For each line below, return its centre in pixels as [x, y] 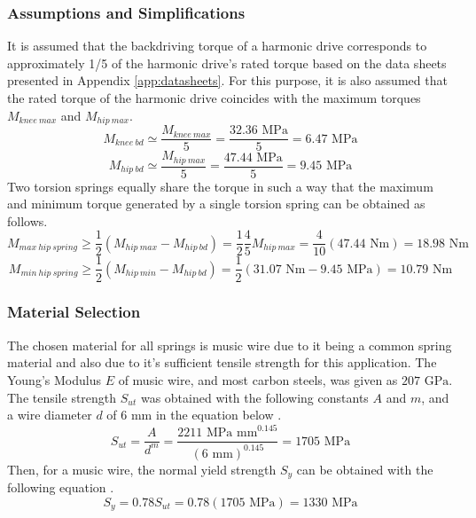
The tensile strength [62, 397]
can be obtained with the [365, 469]
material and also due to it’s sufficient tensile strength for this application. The [222, 362]
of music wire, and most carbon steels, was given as [258, 379]
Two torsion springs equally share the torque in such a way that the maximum [220, 186]
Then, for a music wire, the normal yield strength [142, 469]
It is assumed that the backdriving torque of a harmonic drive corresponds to [217, 46]
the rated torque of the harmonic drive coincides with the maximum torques [214, 98]
